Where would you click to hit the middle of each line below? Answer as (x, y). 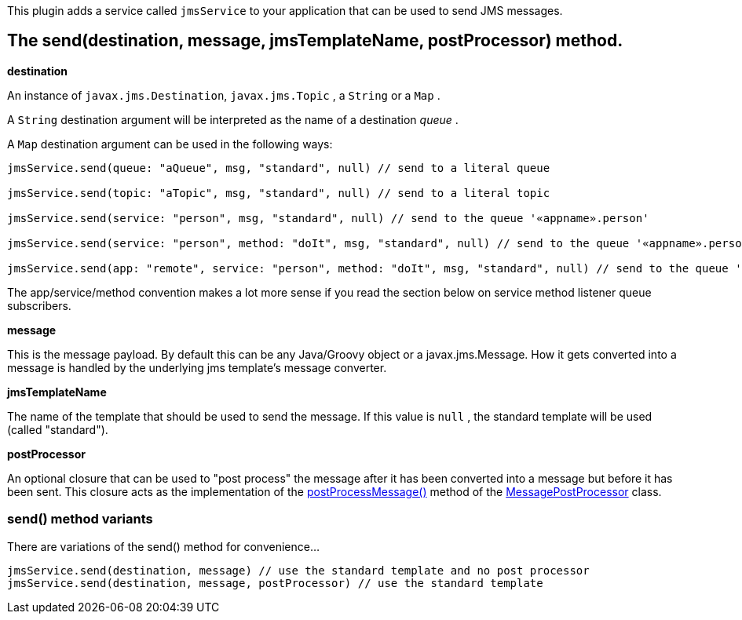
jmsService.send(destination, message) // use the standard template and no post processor (298, 570)
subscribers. (39, 305)
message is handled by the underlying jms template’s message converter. (197, 367)
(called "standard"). (58, 429)
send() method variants (80, 519)
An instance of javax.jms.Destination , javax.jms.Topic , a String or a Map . (224, 95)
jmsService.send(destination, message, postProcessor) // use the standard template (275, 583)
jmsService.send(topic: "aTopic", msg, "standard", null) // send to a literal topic (279, 193)
